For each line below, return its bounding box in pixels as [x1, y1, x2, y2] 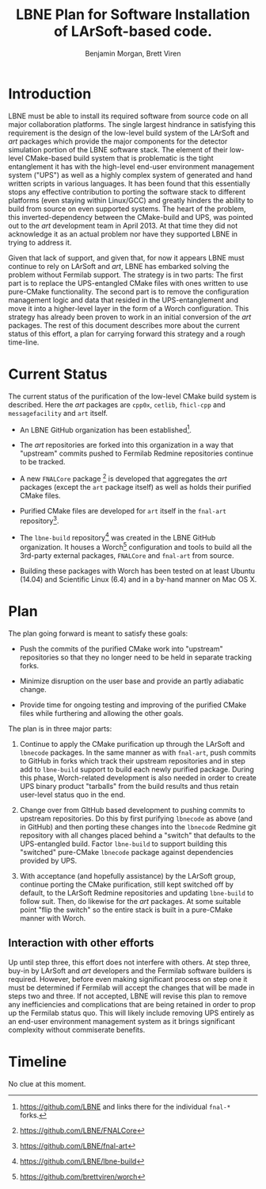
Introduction [8, 85, 92, 102]
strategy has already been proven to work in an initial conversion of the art [8, 312, 252, 321]
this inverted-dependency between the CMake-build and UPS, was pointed [8, 212, 253, 221]
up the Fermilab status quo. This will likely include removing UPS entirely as [8, 1008, 255, 1018]
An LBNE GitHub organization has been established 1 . [19, 423, 192, 434]
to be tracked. [19, 457, 66, 467]
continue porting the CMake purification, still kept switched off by [19, 879, 234, 889]
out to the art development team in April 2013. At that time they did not [8, 221, 238, 230]
